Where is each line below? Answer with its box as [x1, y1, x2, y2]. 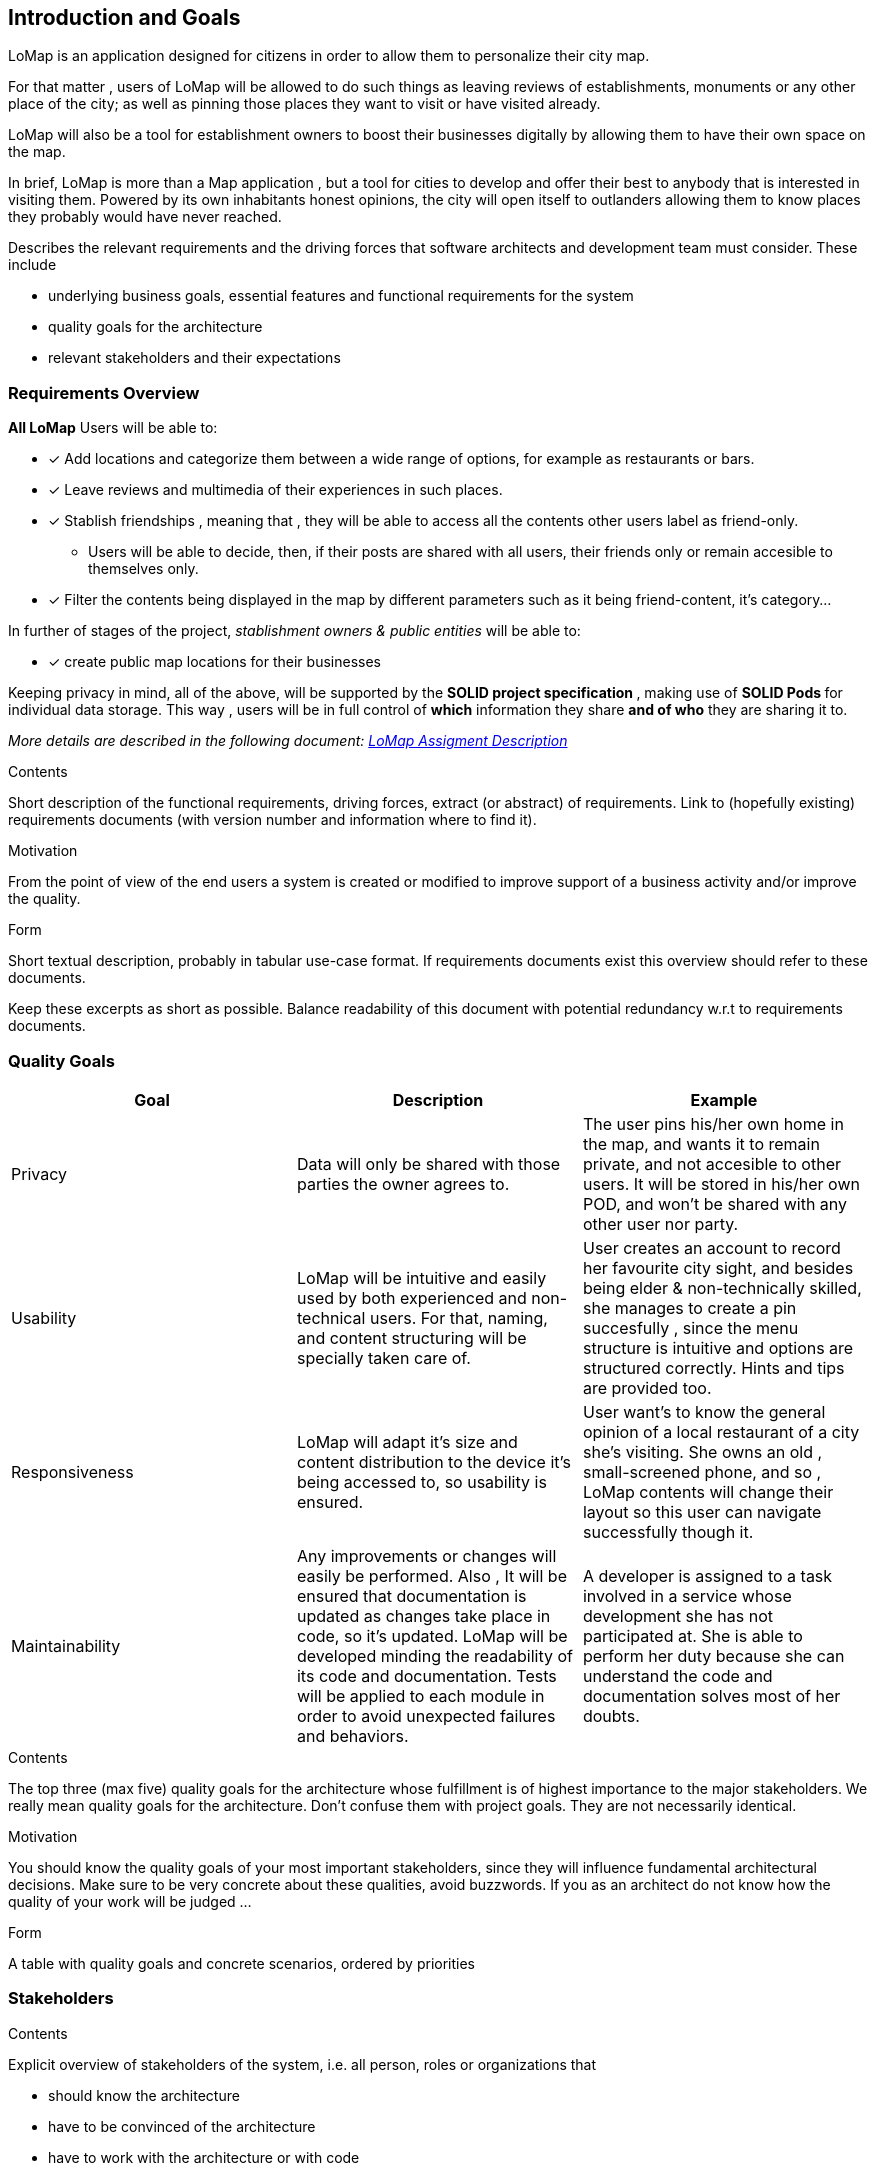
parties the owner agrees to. [296, 1173, 510, 1194]
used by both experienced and [296, 1287, 527, 1308]
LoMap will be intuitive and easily [296, 1267, 547, 1288]
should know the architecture [48, 2086, 240, 2104]
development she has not [582, 1605, 773, 1626]
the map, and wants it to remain [582, 1133, 820, 1154]
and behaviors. [296, 1725, 409, 1746]
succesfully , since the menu [582, 1317, 799, 1338]
